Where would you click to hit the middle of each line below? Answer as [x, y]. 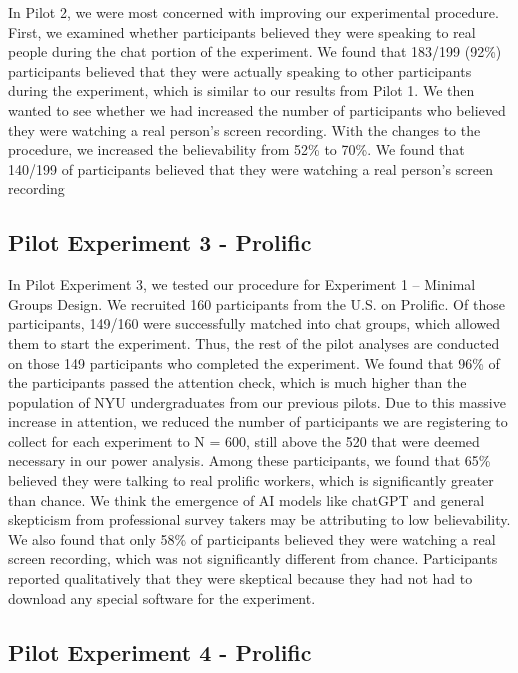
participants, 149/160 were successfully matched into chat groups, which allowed [254, 323]
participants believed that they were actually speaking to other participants [240, 70]
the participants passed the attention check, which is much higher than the [237, 382]
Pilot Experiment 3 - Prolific [160, 242]
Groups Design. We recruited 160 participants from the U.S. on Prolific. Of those [256, 303]
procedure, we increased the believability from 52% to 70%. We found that [236, 149]
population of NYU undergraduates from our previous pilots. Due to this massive [257, 401]
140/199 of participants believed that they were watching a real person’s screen [251, 168]
